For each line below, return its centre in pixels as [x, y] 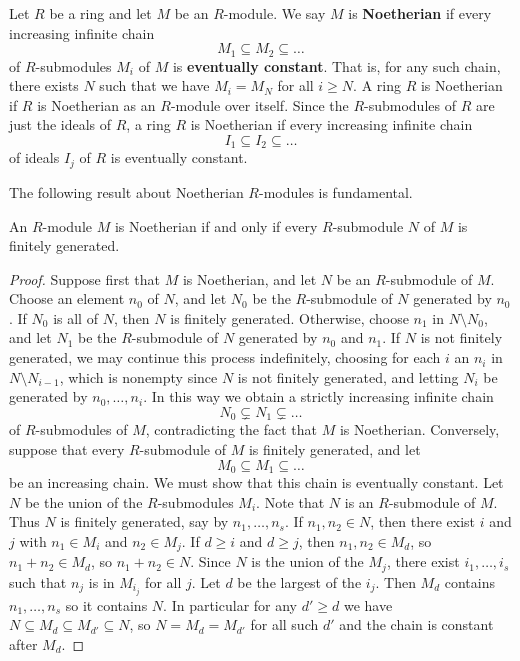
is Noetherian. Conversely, [419, 429]
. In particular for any [230, 604]
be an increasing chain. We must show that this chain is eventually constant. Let [256, 481]
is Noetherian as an [96, 104]
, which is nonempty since [138, 376]
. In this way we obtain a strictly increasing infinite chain [318, 396]
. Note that [290, 501]
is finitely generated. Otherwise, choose [289, 317]
